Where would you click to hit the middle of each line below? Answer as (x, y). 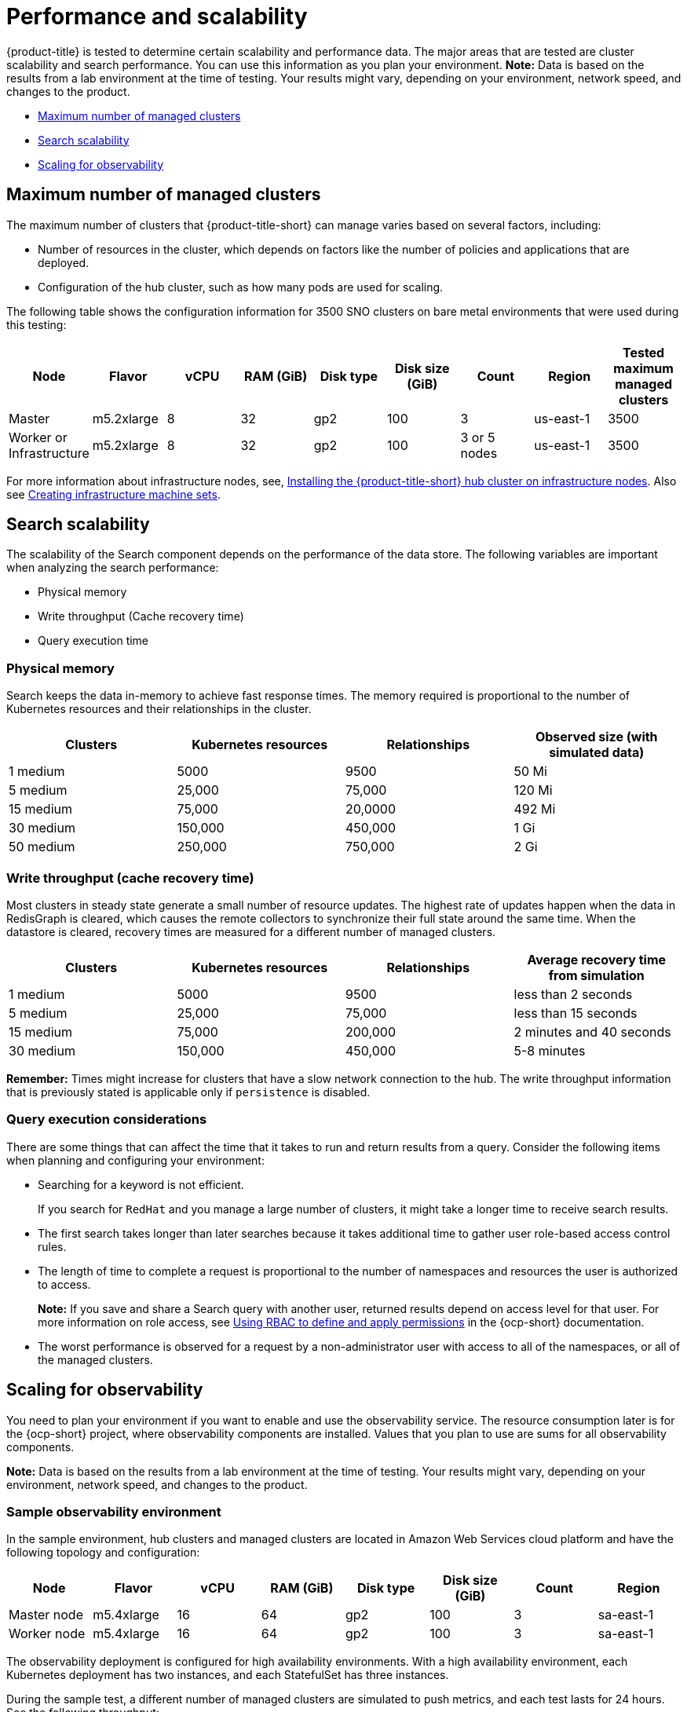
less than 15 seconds (576, 1013)
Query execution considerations (107, 1119)
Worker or (38, 437)
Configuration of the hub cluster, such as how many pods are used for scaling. (241, 287)
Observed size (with (596, 737)
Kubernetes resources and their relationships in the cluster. (159, 709)
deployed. (64, 262)
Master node (46, 1615)
